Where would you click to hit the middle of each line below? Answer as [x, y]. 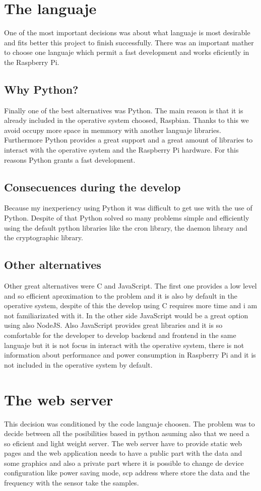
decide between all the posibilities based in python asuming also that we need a [127, 433]
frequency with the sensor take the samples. [72, 483]
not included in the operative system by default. [78, 364]
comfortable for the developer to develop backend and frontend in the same [120, 335]
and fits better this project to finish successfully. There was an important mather [129, 42]
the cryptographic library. [44, 237]
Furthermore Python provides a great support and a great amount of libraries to [128, 140]
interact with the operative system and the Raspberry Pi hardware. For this [121, 150]
